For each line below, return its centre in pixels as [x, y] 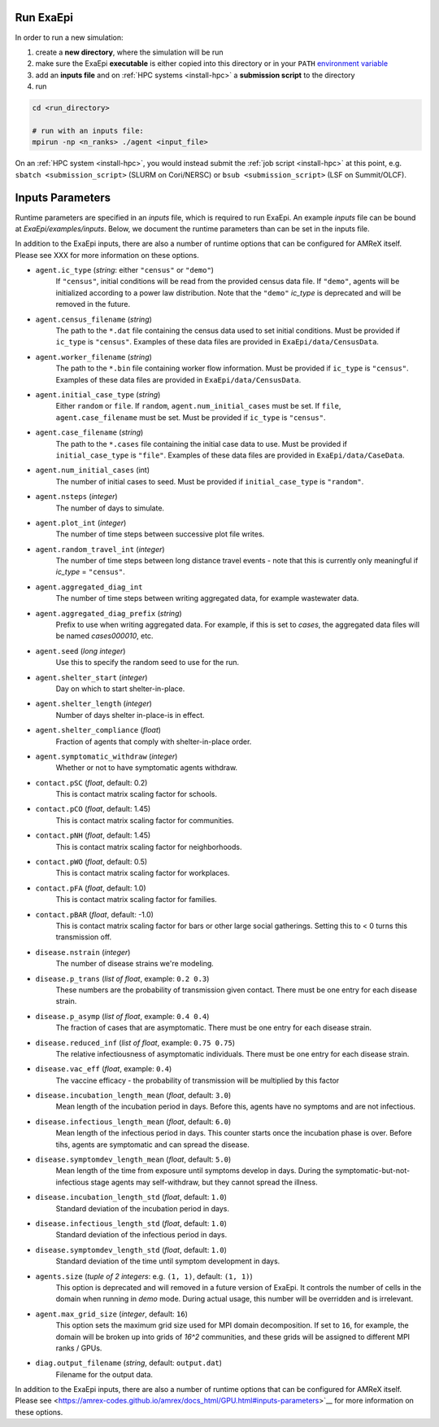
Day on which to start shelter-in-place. [120, 689]
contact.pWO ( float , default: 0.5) [91, 862]
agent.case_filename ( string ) [89, 432]
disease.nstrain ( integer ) [83, 952]
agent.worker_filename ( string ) [93, 357]
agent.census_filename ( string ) [93, 319]
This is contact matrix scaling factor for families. [136, 900]
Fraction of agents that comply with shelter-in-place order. [154, 742]
